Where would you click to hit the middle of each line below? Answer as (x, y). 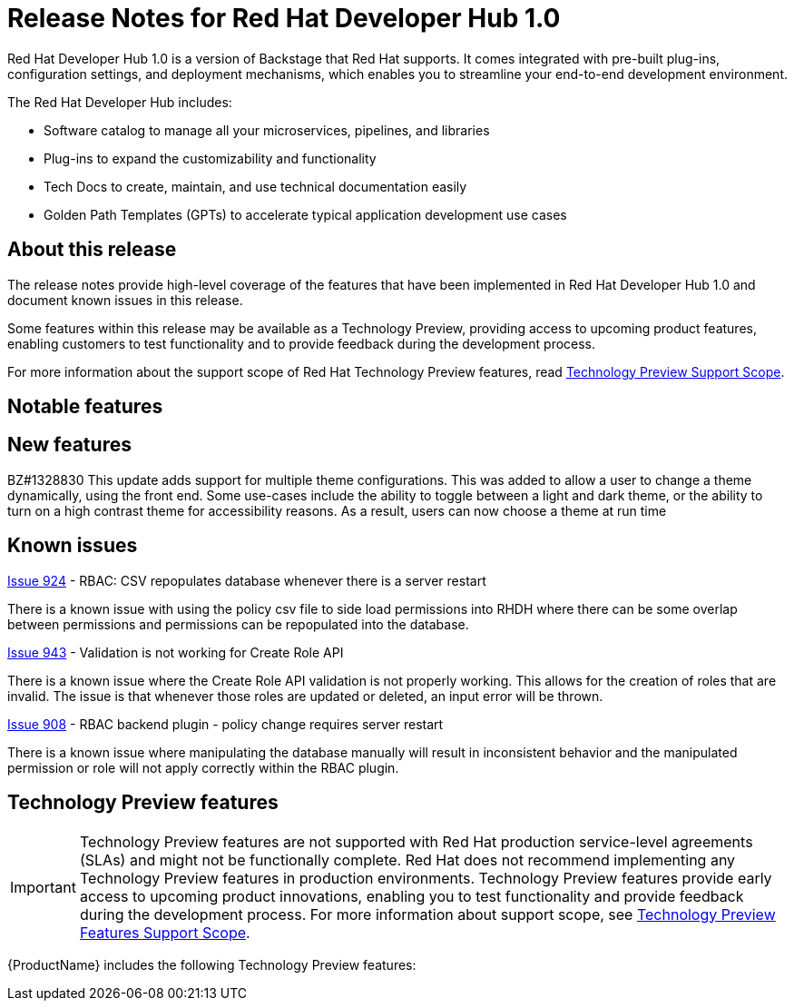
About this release (92, 250)
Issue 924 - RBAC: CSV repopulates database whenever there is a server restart (247, 580)
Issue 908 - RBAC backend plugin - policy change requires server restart (225, 724)
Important (43, 887)
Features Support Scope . (165, 932)
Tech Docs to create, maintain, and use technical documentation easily (255, 186)
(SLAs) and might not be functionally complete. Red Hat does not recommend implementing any (407, 860)
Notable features (85, 407)
